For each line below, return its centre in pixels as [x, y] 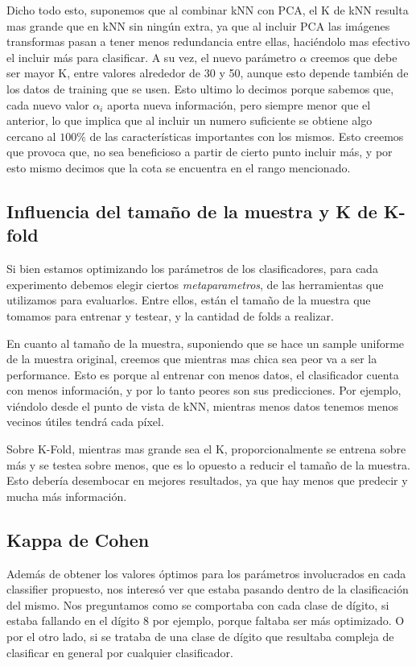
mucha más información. [67, 496]
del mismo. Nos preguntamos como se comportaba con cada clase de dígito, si [198, 604]
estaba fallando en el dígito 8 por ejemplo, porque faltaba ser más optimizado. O [206, 620]
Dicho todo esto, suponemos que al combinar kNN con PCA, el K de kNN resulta [208, 10]
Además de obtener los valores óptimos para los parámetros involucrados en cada [206, 573]
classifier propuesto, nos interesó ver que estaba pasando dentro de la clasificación [208, 589]
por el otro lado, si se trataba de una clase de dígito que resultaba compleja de [200, 637]
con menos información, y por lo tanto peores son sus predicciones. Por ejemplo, [204, 390]
